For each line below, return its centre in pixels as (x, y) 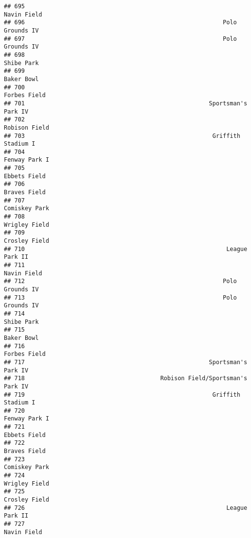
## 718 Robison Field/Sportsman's (126, 378)
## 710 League (126, 249)
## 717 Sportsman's (126, 362)
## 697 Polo (120, 39)
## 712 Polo (120, 281)
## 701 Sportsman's (126, 103)
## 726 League (126, 508)
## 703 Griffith (122, 136)
